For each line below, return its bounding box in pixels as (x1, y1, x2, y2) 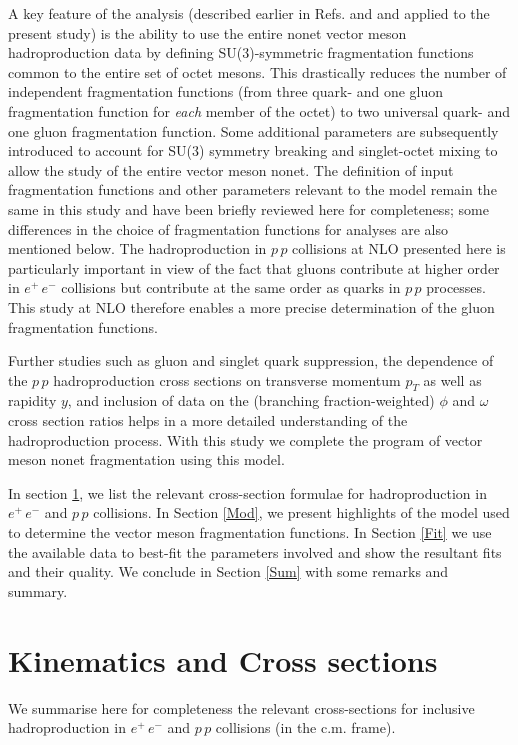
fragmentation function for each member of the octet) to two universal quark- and (8, 100, 510, 121)
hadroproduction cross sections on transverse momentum (53, 369, 401, 390)
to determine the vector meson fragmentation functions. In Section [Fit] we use (8, 522, 492, 543)
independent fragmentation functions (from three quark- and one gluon (8, 81, 444, 102)
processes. (426, 277, 486, 298)
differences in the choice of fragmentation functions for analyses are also (8, 218, 448, 239)
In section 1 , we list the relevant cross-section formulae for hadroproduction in (8, 482, 487, 503)
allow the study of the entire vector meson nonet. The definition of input (8, 159, 454, 180)
